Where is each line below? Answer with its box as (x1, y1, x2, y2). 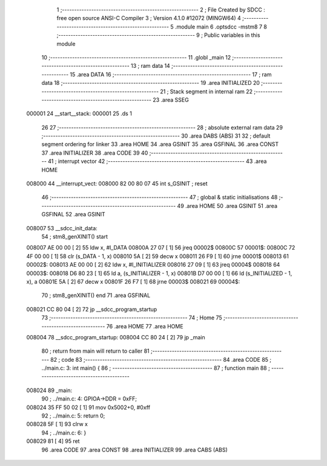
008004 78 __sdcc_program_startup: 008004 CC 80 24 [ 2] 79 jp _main (26, 333, 205, 341)
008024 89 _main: (26, 387, 73, 394)
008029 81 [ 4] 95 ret (26, 438, 80, 445)
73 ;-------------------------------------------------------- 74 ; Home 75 (41, 314, 222, 321)
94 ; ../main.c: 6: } (41, 429, 87, 436)
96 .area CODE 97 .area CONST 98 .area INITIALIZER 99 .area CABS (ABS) (41, 446, 228, 453)
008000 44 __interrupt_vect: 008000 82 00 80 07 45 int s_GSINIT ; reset (26, 180, 208, 187)
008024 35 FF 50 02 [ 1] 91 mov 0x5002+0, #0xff (26, 404, 151, 411)
